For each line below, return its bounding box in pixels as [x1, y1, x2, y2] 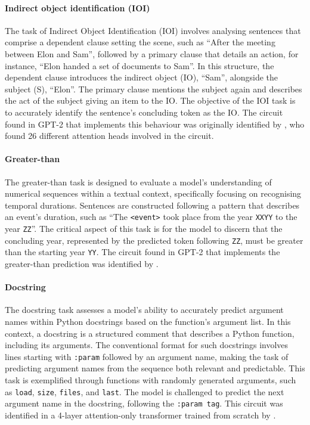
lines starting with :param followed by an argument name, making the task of [5, 350, 289, 362]
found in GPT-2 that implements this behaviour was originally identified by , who [5, 117, 305, 130]
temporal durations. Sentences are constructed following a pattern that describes [5, 198, 300, 211]
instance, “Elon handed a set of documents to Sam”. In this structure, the [5, 59, 274, 72]
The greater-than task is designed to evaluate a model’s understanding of [5, 175, 272, 188]
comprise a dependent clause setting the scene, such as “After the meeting [5, 36, 275, 48]
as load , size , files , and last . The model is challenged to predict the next [5, 385, 284, 398]
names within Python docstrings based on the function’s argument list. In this [5, 315, 291, 327]
